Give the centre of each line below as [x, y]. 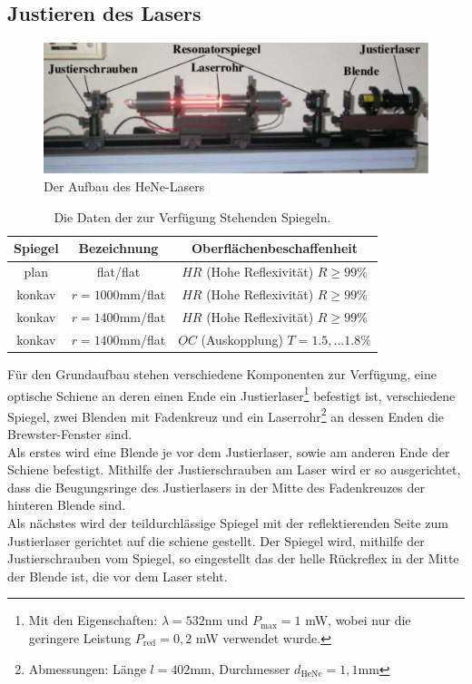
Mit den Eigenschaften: [93, 620]
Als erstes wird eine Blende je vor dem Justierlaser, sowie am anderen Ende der [229, 451]
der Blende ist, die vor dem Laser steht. [118, 576]
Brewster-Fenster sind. [70, 434]
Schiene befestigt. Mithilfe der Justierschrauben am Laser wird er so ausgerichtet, [234, 469]
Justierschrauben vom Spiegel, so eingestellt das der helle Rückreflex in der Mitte [233, 558]
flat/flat [118, 272]
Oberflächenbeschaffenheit [275, 248]
